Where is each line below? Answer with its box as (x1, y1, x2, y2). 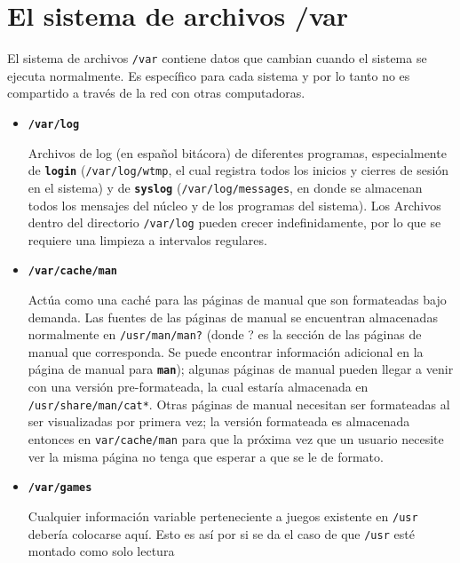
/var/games (28, 481, 92, 495)
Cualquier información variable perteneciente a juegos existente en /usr (28, 506, 418, 525)
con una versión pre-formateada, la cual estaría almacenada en (28, 377, 369, 396)
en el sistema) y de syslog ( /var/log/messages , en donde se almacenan (28, 178, 423, 196)
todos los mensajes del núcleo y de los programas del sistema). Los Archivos (28, 195, 441, 214)
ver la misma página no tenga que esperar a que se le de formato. (28, 447, 384, 465)
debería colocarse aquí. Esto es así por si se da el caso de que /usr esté (28, 524, 415, 543)
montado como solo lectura (28, 542, 175, 560)
